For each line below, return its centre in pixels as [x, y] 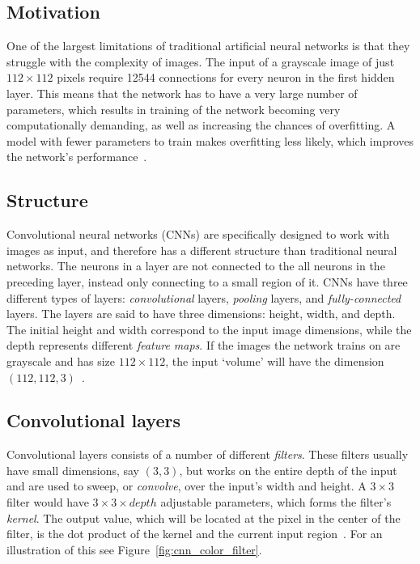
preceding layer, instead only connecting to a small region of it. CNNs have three [207, 281]
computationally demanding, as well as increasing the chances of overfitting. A [201, 125]
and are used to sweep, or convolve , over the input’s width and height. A [187, 486]
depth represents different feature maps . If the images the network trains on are [204, 345]
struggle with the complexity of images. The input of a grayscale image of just [201, 61]
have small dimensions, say [73, 470]
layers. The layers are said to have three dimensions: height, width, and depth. [201, 314]
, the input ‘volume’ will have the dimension [275, 360]
